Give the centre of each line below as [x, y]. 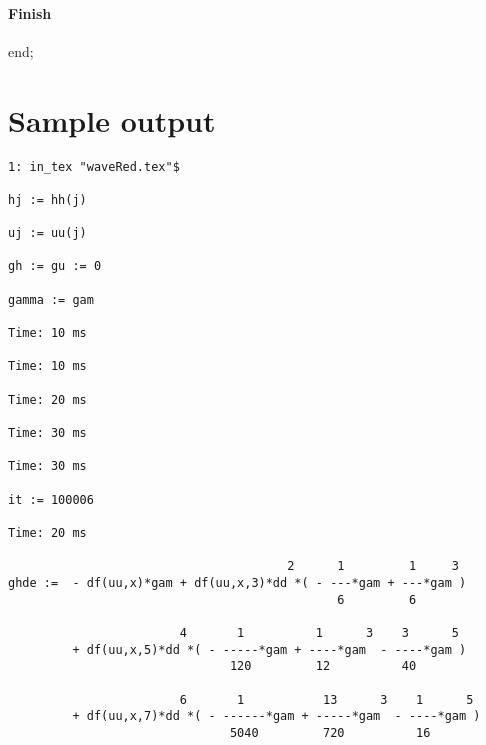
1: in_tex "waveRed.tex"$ [94, 166]
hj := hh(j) [47, 199]
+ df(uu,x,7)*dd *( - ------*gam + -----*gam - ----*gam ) [276, 716]
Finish [30, 12]
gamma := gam [51, 299]
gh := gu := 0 [55, 266]
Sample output [112, 119]
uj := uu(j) [47, 233]
